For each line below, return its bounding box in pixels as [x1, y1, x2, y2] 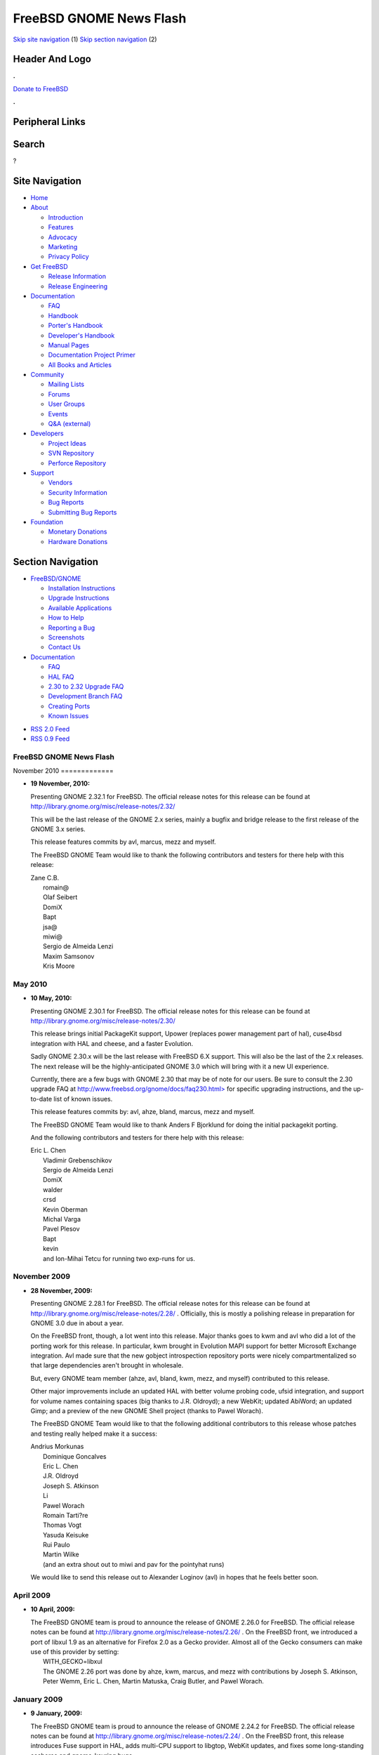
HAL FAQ [48, 673, 74, 681]
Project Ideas [48, 439, 87, 447]
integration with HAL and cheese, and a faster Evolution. [30, 1039, 194, 1047]
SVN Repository [48, 449, 95, 458]
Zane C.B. [30, 873, 60, 882]
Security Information [48, 488, 108, 496]
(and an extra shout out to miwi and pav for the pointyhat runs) [43, 1560, 225, 1568]
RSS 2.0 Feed [30, 724, 70, 733]
